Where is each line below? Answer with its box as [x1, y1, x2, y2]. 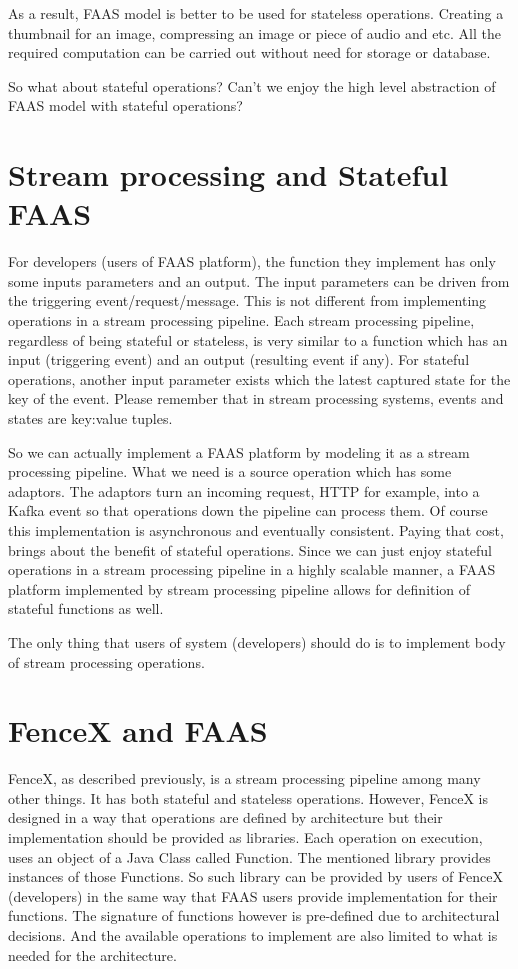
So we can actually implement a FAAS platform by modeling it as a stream [8, 441, 470, 462]
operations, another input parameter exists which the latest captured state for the [8, 368, 511, 389]
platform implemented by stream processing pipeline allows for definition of [8, 578, 471, 599]
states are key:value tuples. [8, 408, 173, 429]
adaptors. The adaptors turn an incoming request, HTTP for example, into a [8, 480, 480, 501]
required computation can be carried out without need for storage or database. [8, 42, 491, 63]
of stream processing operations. [8, 651, 205, 672]
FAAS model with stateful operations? [8, 95, 243, 116]
